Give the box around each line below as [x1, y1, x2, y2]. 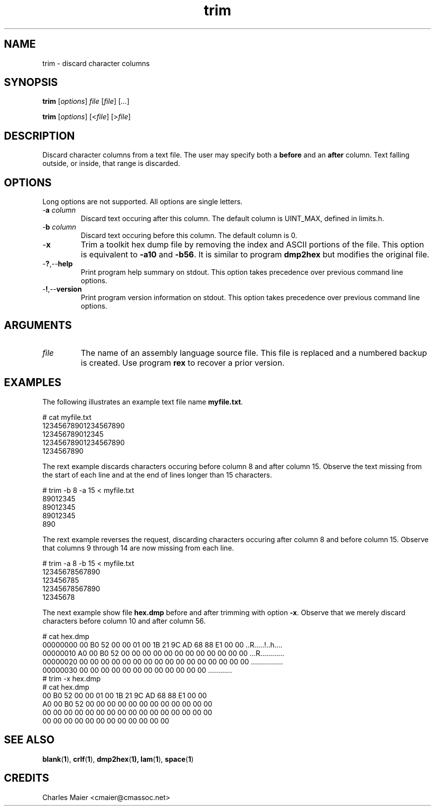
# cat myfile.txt [42, 412, 92, 421]
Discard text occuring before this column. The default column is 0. [80, 231, 297, 240]
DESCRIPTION [4, 129, 75, 142]
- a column [42, 206, 76, 215]
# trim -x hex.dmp [42, 674, 101, 683]
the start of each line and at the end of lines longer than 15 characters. [42, 470, 272, 479]
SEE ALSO [4, 733, 55, 746]
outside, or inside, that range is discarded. [42, 159, 180, 168]
